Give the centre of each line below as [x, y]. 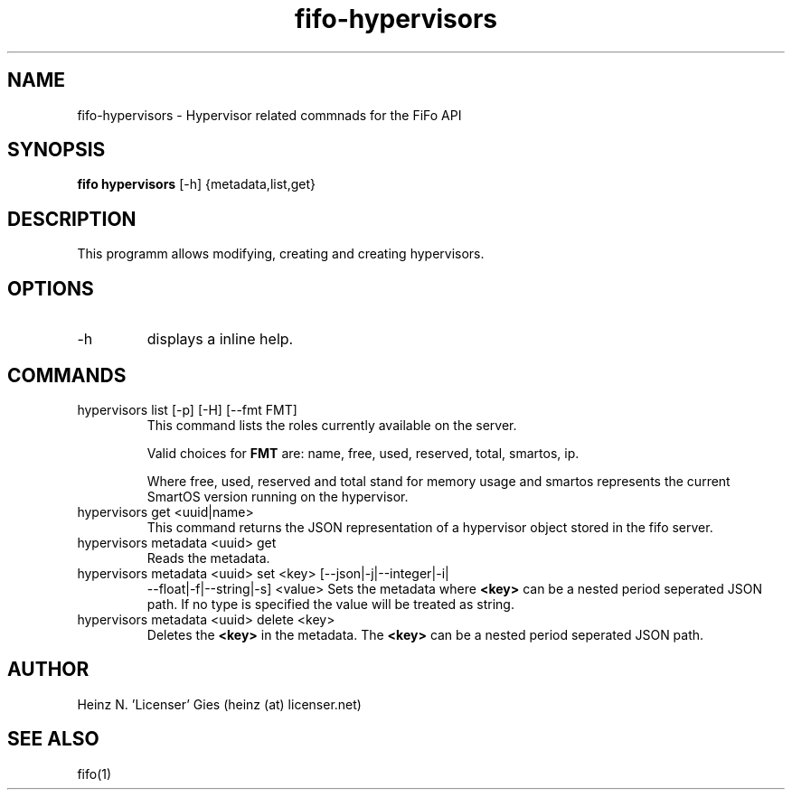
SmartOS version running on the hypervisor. [278, 496]
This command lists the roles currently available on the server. [332, 425]
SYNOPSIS [57, 150]
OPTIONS [51, 288]
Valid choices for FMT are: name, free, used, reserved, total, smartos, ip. [363, 453]
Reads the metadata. [208, 558]
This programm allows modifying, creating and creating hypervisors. [281, 254]
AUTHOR [48, 670]
